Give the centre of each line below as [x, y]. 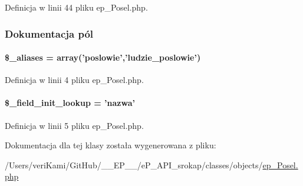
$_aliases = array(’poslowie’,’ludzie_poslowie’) [103, 57]
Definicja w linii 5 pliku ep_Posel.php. [74, 125]
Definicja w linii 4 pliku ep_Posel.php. [74, 80]
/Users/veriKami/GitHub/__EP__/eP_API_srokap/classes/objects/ [134, 165]
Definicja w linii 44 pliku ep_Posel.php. [76, 7]
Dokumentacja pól [49, 33]
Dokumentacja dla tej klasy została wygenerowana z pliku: [111, 145]
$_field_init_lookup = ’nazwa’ [70, 103]
